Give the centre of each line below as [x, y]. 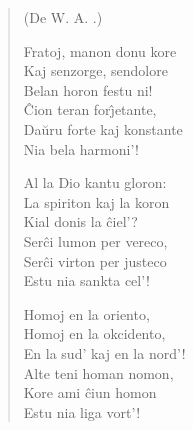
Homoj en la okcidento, [94, 333]
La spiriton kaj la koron [96, 201]
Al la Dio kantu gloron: [95, 182]
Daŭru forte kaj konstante [103, 128]
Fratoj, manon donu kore [100, 50]
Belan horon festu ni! [88, 89]
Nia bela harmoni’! [81, 148]
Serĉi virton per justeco [95, 260]
